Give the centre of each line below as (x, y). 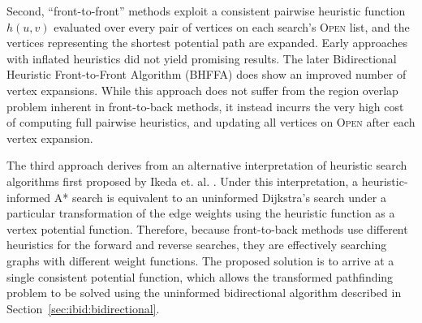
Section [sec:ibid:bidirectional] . (83, 308)
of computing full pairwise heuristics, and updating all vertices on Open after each (211, 122)
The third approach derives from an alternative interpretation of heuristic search (207, 165)
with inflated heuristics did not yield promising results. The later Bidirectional (202, 58)
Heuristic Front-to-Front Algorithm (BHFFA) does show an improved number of (207, 74)
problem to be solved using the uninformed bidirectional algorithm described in (204, 293)
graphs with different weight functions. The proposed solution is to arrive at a (200, 260)
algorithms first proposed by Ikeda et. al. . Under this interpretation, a (183, 181)
